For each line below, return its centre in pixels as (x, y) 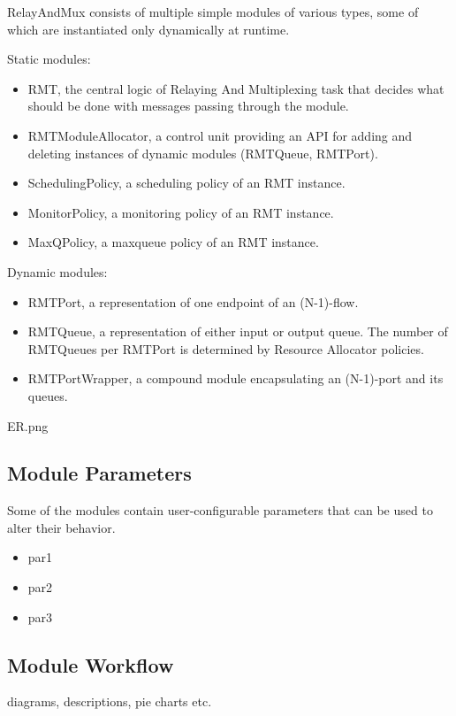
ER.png (28, 425)
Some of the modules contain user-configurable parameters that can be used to (220, 510)
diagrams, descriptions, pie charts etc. (110, 701)
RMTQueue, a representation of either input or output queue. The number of (238, 331)
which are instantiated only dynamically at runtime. (148, 29)
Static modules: (49, 59)
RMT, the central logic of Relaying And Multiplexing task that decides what (236, 88)
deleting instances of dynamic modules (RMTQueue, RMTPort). (203, 153)
